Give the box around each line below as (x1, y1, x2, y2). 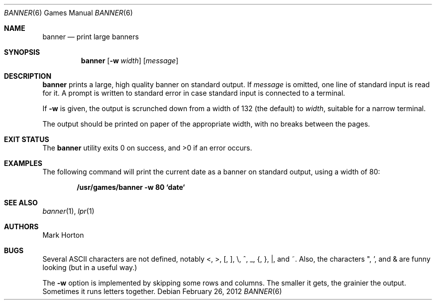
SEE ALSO (4, 198, 38, 207)
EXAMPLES (4, 159, 42, 167)
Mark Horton (42, 231, 84, 239)
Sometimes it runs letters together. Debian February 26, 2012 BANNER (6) (42, 287, 282, 296)
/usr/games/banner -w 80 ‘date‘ (77, 183, 185, 191)
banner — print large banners (42, 32, 139, 41)
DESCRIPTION (4, 72, 52, 80)
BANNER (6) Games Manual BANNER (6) (4, 8, 133, 17)
